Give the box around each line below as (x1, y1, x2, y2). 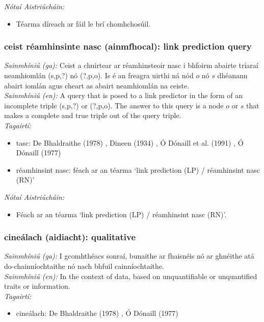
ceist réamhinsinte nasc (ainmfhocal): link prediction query (4, 40, 252, 53)
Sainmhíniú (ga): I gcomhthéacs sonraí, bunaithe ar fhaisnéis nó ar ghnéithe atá (4, 250, 254, 261)
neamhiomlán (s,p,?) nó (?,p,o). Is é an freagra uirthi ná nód (4, 70, 194, 80)
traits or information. (4, 281, 70, 291)
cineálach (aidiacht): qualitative (4, 231, 136, 243)
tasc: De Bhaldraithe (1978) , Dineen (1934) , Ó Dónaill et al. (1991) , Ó (16, 137, 244, 148)
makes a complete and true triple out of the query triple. (4, 110, 181, 121)
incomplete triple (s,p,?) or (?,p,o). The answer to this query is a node (4, 100, 224, 110)
